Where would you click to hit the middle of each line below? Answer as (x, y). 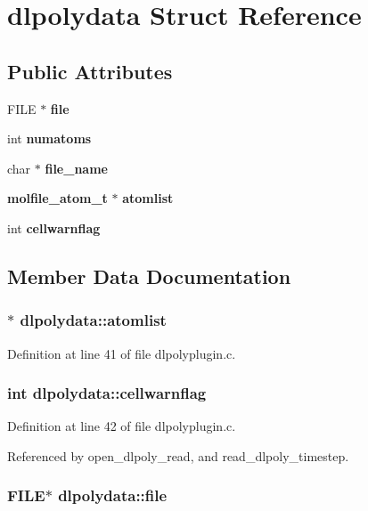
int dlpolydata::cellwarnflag (107, 393)
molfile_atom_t (57, 198)
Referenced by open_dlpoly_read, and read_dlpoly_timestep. (178, 455)
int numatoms (49, 138)
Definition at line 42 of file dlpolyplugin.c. (122, 426)
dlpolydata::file (113, 495)
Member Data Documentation (149, 276)
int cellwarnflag (54, 227)
